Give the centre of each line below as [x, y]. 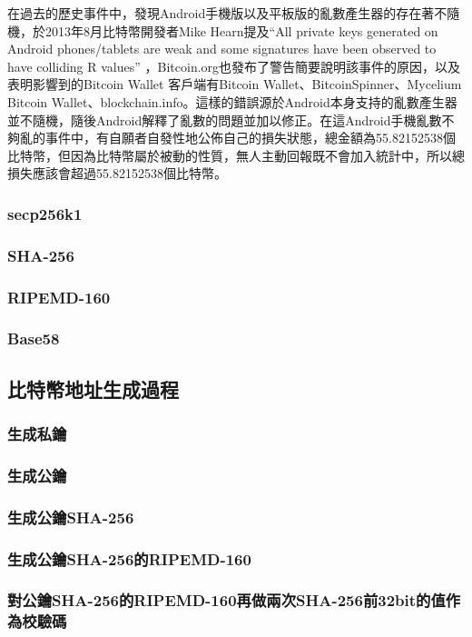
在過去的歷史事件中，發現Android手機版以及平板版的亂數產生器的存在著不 [227, 13]
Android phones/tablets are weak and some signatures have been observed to [222, 49]
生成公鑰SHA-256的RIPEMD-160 [129, 558]
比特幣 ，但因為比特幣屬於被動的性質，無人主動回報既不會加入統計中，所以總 [236, 155]
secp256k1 [45, 213]
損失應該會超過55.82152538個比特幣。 [117, 173]
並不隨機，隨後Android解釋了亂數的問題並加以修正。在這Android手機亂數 [225, 119]
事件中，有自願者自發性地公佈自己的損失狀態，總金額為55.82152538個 [250, 138]
